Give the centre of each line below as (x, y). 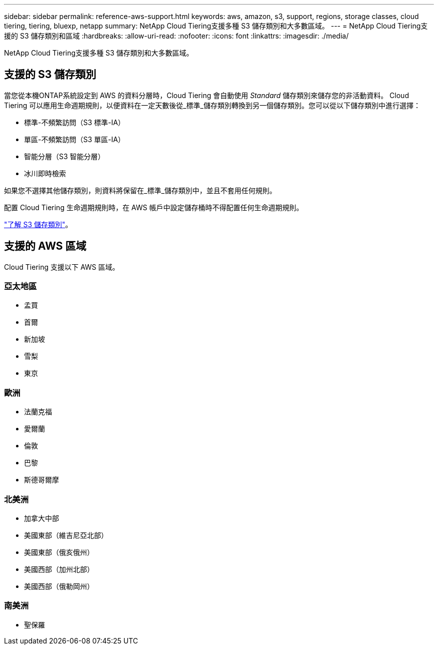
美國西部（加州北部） (59, 569)
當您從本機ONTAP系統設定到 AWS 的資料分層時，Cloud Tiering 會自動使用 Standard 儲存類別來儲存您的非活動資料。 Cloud (206, 95)
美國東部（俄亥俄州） (59, 552)
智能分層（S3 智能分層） (64, 156)
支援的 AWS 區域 (45, 246)
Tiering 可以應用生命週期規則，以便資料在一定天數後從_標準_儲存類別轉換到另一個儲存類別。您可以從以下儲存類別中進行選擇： (212, 105)
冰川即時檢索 (45, 173)
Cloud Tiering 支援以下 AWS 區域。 (62, 267)
